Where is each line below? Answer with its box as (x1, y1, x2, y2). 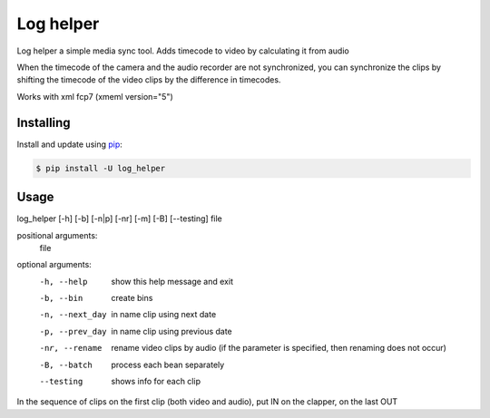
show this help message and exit (111, 276, 233, 287)
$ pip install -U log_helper (35, 163, 166, 173)
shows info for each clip (111, 376, 201, 387)
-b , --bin (39, 293, 83, 304)
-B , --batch (39, 359, 93, 370)
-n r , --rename (39, 343, 103, 354)
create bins (111, 293, 153, 304)
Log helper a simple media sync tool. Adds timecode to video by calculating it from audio (16, 45, 349, 56)
